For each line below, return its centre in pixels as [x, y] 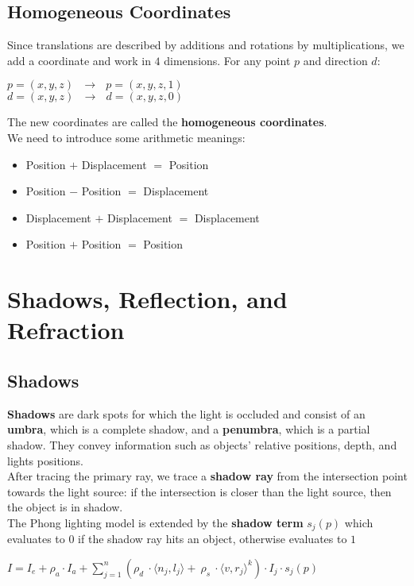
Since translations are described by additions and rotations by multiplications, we [206, 45]
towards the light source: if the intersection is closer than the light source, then [199, 491]
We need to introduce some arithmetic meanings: [126, 137]
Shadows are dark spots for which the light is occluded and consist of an [186, 413]
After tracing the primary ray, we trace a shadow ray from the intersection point [207, 476]
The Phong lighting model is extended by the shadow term [155, 522]
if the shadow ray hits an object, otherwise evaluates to [213, 539]
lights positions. [45, 460]
